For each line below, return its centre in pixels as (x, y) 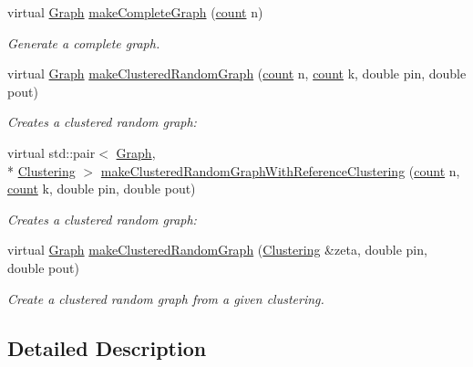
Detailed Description (107, 347)
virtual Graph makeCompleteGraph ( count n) (135, 12)
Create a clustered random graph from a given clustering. (166, 298)
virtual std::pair (51, 152)
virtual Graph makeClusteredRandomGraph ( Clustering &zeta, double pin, (217, 250)
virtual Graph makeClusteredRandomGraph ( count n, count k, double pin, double (237, 73)
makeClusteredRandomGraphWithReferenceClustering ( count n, (280, 170)
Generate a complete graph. (84, 42)
